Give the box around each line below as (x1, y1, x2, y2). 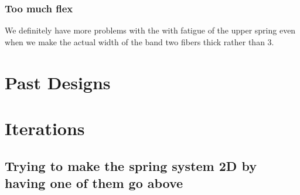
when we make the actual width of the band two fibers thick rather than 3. (5, 35, 274, 48)
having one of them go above (5, 173, 183, 191)
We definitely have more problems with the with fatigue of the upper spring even (5, 24, 296, 36)
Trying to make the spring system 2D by (5, 156, 257, 174)
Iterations (5, 116, 85, 140)
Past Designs (5, 70, 111, 94)
